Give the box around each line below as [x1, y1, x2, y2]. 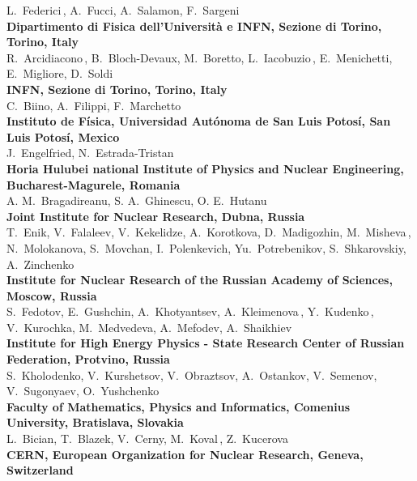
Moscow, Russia [6, 287, 97, 304]
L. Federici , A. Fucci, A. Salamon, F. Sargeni [6, 2, 240, 18]
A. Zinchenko [6, 255, 74, 272]
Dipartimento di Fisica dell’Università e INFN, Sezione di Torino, [6, 17, 382, 34]
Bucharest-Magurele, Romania [6, 176, 181, 193]
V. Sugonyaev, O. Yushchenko [6, 382, 160, 399]
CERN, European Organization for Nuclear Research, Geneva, [6, 445, 364, 462]
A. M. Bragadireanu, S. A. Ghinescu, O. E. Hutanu [6, 192, 267, 209]
